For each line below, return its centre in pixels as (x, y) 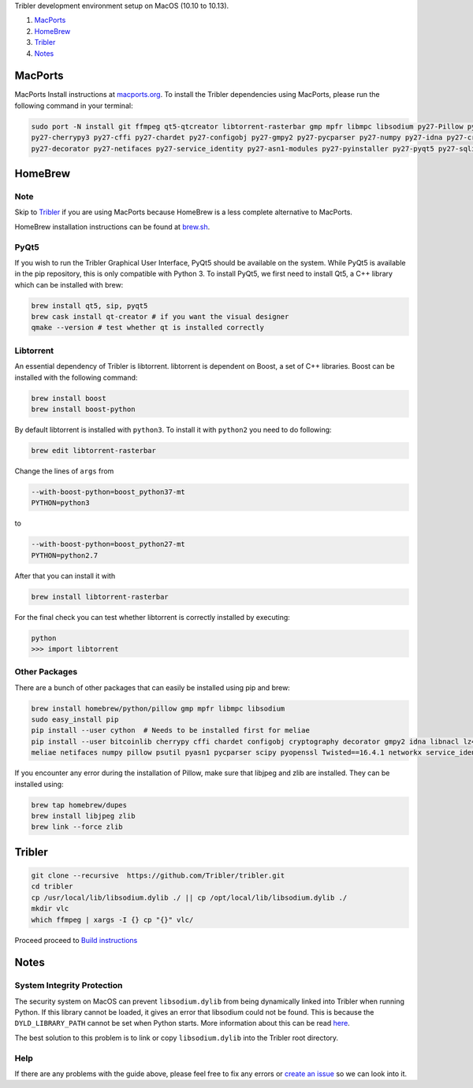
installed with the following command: (76, 377)
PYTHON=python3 (60, 503)
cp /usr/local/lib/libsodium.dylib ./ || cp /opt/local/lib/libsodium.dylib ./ (189, 897)
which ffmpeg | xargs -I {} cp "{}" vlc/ (112, 919)
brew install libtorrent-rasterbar (100, 596)
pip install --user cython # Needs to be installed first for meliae (171, 730)
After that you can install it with (65, 576)
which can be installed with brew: (69, 284)
